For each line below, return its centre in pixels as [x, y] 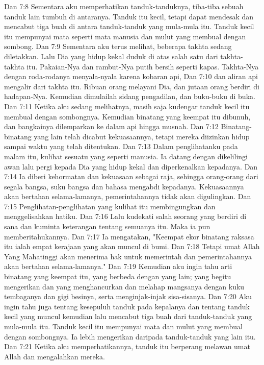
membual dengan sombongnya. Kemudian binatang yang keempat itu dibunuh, [127, 116]
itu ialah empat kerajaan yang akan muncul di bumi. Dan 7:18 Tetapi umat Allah [132, 246]
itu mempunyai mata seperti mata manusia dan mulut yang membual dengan [125, 36]
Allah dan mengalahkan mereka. [55, 356]
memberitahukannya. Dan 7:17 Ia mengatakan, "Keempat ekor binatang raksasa [129, 236]
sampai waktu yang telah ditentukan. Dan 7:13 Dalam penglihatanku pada [121, 146]
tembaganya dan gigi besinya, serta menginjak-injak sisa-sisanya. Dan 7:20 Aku [128, 296]
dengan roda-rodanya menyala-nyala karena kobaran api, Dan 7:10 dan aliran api [131, 76]
